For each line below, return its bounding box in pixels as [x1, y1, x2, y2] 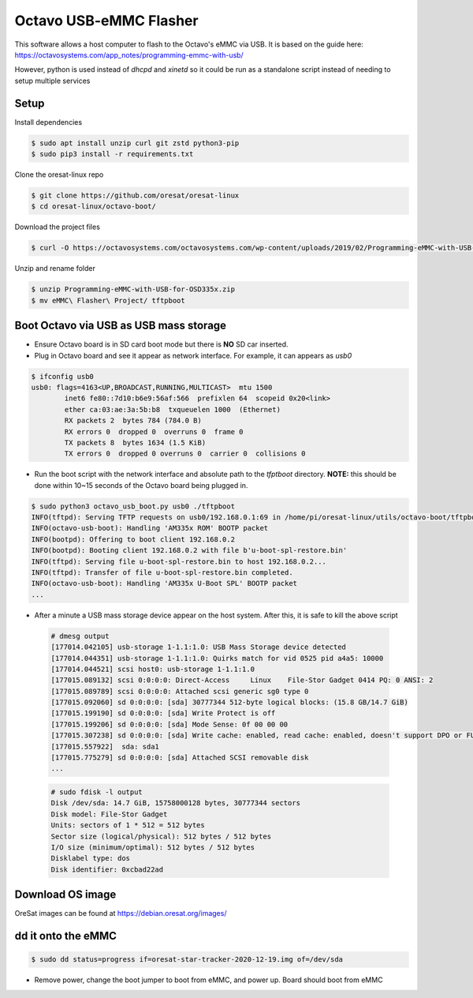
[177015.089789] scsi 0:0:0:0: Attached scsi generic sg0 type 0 [50, 687, 309, 696]
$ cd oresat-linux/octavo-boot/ [31, 202, 157, 211]
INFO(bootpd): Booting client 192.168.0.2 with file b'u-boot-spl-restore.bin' [31, 546, 348, 555]
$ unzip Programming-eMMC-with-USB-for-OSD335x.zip [31, 285, 236, 294]
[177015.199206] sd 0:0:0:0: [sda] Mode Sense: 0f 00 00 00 [50, 719, 289, 729]
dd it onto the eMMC [14, 929, 117, 943]
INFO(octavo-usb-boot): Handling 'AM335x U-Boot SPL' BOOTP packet [31, 579, 298, 588]
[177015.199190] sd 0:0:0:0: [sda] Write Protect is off [50, 709, 276, 718]
